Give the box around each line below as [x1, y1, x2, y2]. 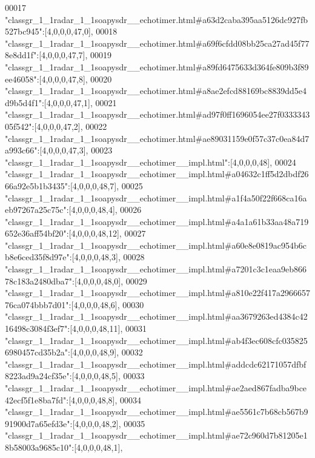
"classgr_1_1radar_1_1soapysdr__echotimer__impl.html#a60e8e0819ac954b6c [5, 238, 307, 251]
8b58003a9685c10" [5, 440, 72, 453]
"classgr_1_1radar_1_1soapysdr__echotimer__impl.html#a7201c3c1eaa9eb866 [5, 263, 307, 275]
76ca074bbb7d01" [5, 298, 69, 311]
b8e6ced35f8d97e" [5, 251, 70, 263]
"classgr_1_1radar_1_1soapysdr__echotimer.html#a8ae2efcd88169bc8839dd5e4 [5, 84, 307, 97]
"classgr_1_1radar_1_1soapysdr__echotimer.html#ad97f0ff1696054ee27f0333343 [5, 108, 310, 121]
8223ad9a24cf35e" [5, 369, 70, 382]
